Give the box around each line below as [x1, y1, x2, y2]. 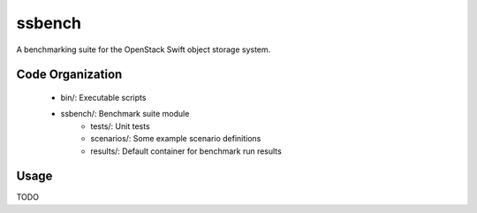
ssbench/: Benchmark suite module [60, 109, 190, 119]
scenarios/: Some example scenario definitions [90, 133, 261, 144]
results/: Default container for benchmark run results [90, 146, 282, 156]
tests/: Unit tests [90, 120, 150, 132]
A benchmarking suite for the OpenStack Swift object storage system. [16, 44, 271, 55]
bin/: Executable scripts [60, 92, 147, 103]
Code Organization [16, 67, 123, 82]
